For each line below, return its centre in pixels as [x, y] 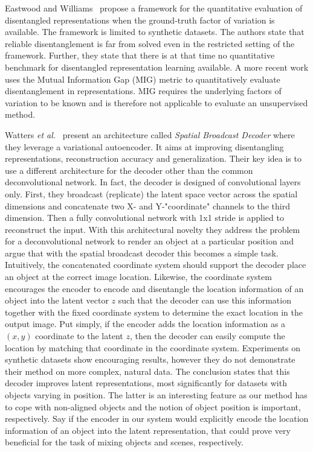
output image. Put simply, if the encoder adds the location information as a [145, 324]
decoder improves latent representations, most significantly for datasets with [146, 383]
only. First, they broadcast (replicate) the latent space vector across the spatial [151, 193]
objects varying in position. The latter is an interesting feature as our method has [156, 395]
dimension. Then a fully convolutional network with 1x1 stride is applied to [144, 218]
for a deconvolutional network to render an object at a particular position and [149, 241]
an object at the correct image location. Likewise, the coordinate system [138, 277]
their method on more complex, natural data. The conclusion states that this [147, 371]
